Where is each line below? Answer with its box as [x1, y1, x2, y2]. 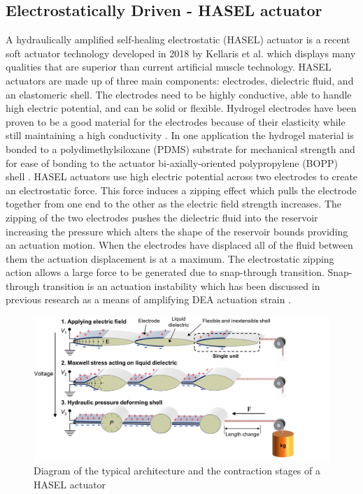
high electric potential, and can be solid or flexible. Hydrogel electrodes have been [6, 101, 357, 115]
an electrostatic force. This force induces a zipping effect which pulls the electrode [6, 182, 357, 197]
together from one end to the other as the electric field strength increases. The [6, 196, 341, 211]
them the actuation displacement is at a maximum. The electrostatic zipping [6, 251, 334, 266]
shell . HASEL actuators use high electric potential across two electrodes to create [6, 169, 358, 184]
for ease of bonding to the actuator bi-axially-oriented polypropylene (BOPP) [6, 155, 338, 170]
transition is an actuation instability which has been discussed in [42, 278, 320, 293]
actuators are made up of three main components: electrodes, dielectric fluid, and [6, 73, 354, 87]
